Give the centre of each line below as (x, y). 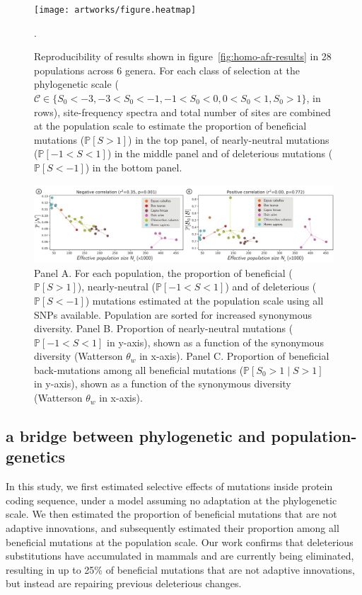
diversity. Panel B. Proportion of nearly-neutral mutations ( (164, 328)
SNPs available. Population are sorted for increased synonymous (173, 314)
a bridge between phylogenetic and (136, 436)
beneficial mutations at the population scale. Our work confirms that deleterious (180, 542)
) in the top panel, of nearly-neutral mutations (229, 139)
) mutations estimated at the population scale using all (204, 300)
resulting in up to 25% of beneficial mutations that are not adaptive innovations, (180, 569)
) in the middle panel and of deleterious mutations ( (220, 153)
